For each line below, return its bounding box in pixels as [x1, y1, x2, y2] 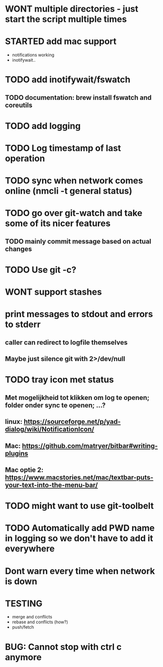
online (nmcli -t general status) [5, 185, 132, 197]
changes [5, 245, 33, 253]
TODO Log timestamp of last [5, 143, 121, 154]
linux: [5, 417, 23, 426]
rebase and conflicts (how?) [12, 619, 68, 625]
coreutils [5, 101, 33, 109]
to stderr [5, 319, 41, 330]
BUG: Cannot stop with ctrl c [5, 641, 122, 652]
